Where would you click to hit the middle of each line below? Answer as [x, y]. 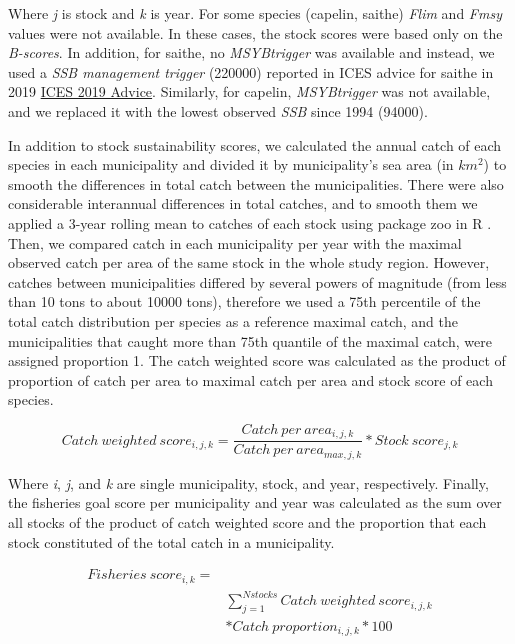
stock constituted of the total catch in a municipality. [171, 541]
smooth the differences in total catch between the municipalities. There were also [256, 183]
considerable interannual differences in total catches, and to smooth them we [243, 203]
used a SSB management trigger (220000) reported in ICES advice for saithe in [251, 71]
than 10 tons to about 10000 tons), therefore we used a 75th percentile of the [244, 301]
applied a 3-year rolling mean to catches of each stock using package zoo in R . [250, 222]
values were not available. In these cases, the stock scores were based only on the [255, 32]
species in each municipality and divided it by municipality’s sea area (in [231, 164]
